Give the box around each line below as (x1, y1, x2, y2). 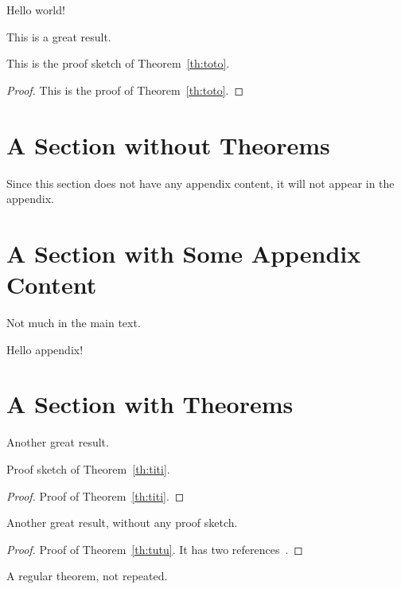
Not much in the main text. (6, 314, 141, 330)
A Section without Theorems (6, 128, 330, 161)
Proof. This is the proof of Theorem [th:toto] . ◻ (6, 81, 244, 98)
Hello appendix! (6, 341, 84, 357)
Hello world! (6, 2, 65, 18)
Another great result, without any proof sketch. (6, 514, 238, 531)
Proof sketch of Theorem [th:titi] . (6, 460, 170, 477)
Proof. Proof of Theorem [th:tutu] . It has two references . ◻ (6, 540, 303, 557)
